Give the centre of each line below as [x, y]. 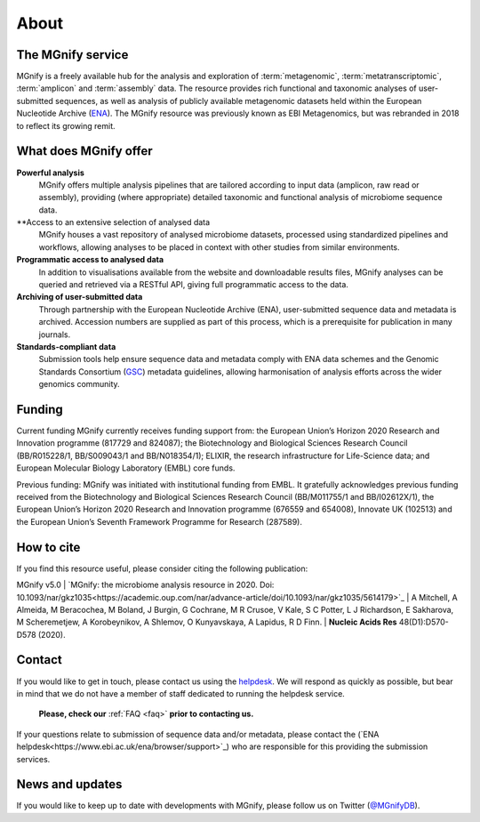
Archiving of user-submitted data [80, 297]
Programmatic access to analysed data [90, 260]
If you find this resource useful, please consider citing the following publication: [162, 568]
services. [33, 759]
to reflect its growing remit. [66, 125]
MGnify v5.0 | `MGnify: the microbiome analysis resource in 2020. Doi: [145, 585]
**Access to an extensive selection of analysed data [113, 222]
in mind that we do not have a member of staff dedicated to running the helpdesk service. [181, 693]
